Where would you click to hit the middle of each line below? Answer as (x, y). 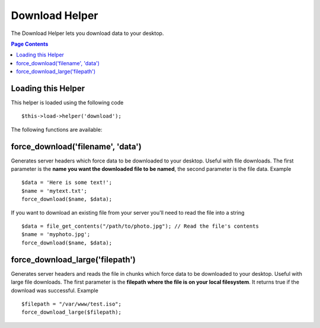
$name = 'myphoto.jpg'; (56, 235)
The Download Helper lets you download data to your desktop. (87, 33)
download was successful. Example (55, 290)
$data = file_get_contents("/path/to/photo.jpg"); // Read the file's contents (140, 226)
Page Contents (30, 44)
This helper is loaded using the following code (67, 103)
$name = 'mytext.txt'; (55, 191)
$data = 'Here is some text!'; (67, 183)
